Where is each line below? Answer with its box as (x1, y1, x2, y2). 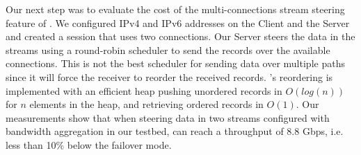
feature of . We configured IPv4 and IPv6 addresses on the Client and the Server (6, 15, 350, 30)
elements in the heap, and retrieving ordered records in (29, 97, 264, 111)
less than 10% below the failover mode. (6, 137, 172, 152)
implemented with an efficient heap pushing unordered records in (6, 83, 282, 98)
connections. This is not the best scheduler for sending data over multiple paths (6, 56, 345, 71)
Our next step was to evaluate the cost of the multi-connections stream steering (6, 2, 345, 16)
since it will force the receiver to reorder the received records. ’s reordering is (6, 69, 333, 84)
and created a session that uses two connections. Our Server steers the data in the (6, 29, 355, 44)
